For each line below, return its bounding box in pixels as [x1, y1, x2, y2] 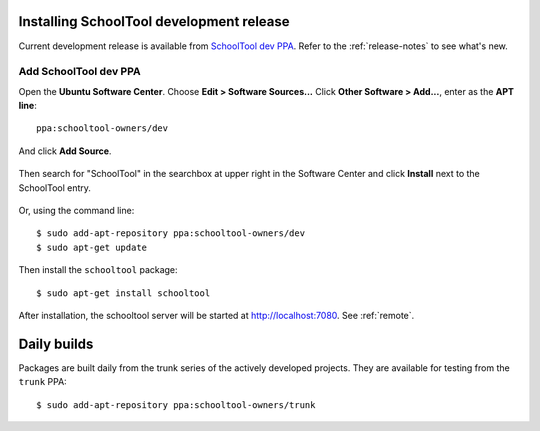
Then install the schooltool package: [18, 264, 179, 276]
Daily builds [18, 335, 94, 352]
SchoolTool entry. [18, 181, 92, 194]
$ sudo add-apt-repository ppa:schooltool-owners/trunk [36, 399, 316, 410]
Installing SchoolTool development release [18, 13, 290, 30]
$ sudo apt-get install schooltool [36, 287, 211, 299]
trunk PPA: [18, 376, 67, 388]
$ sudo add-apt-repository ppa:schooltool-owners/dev [36, 228, 305, 239]
